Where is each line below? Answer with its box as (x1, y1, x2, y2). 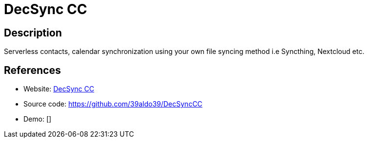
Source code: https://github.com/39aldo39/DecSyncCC (23, 100, 203, 108)
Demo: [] (23, 115, 52, 124)
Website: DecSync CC (23, 85, 94, 93)
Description (4, 26, 62, 39)
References (4, 64, 61, 76)
